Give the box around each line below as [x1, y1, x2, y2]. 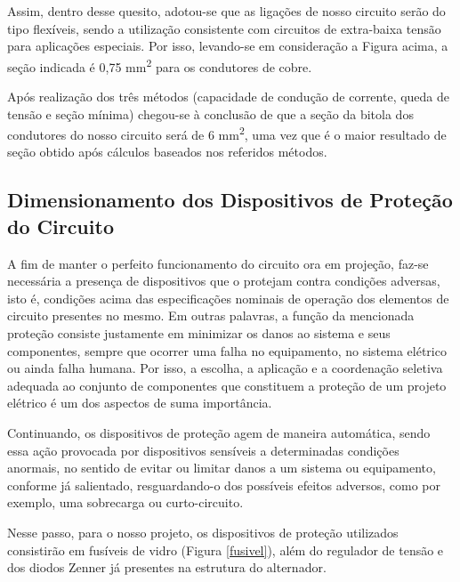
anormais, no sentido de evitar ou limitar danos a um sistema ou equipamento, [7, 458, 436, 477]
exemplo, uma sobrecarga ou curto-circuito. [7, 493, 244, 512]
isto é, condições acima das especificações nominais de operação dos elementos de [7, 288, 449, 307]
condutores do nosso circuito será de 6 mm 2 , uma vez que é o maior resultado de [7, 123, 447, 143]
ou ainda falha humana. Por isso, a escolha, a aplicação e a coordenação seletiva [7, 359, 443, 377]
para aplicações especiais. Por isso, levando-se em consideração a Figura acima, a [7, 36, 448, 55]
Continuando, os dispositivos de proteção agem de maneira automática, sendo [7, 424, 431, 441]
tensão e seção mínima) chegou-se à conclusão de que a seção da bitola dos [7, 104, 414, 123]
